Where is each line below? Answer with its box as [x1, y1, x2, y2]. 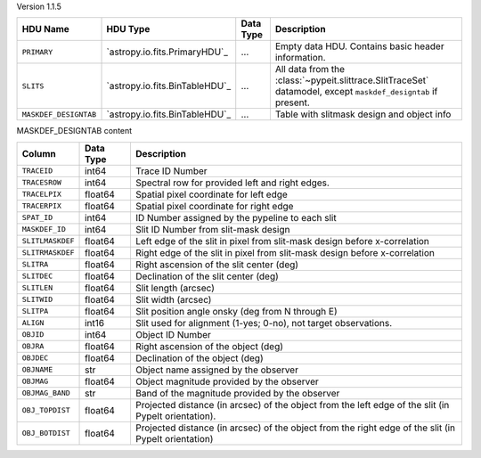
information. [274, 52, 326, 64]
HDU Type [106, 23, 151, 36]
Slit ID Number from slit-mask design [135, 223, 290, 235]
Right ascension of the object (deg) [135, 339, 284, 352]
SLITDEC [21, 272, 53, 281]
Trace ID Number [135, 165, 208, 177]
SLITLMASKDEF [21, 236, 75, 246]
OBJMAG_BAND [21, 388, 70, 398]
